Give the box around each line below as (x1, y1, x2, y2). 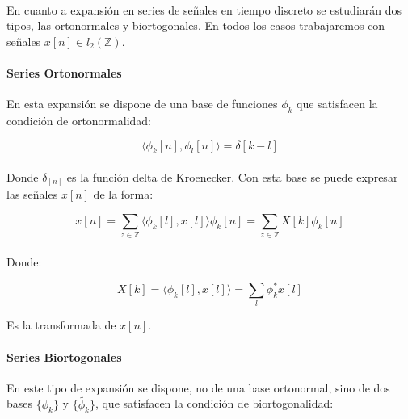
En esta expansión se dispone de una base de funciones (6, 95, 278, 112)
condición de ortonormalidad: (6, 111, 152, 128)
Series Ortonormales (6, 64, 122, 81)
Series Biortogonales (6, 348, 122, 365)
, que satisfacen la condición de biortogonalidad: (95, 395, 334, 412)
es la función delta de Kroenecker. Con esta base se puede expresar (66, 168, 398, 185)
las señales (6, 186, 58, 203)
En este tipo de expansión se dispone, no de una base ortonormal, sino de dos (6, 379, 390, 396)
